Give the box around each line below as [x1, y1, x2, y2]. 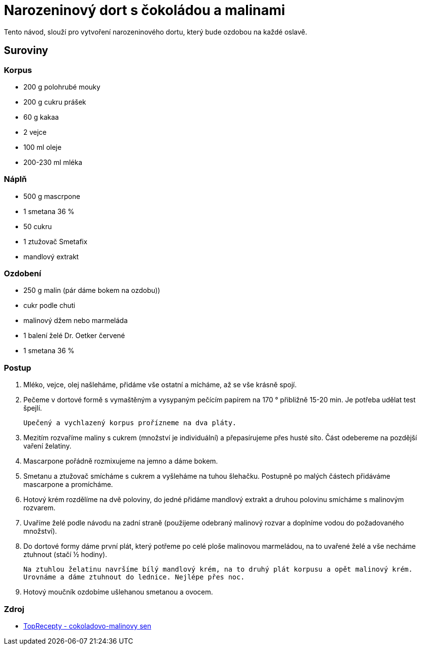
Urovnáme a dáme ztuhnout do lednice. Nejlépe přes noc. [23, 573, 245, 581]
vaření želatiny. [23, 442, 71, 451]
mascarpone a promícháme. [23, 480, 113, 489]
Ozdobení [4, 269, 41, 279]
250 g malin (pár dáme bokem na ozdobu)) [23, 286, 160, 295]
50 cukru [23, 222, 52, 231]
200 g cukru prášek [23, 97, 87, 106]
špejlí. [23, 404, 42, 413]
